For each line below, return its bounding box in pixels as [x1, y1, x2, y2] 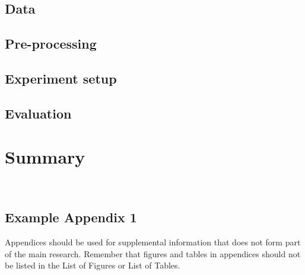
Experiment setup [5, 69, 117, 87]
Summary [5, 145, 85, 169]
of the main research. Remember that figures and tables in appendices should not [5, 247, 301, 260]
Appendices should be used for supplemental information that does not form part [5, 236, 301, 248]
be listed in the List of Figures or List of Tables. [5, 259, 180, 271]
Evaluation [5, 104, 72, 122]
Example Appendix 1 [5, 208, 137, 226]
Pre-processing [5, 34, 97, 53]
